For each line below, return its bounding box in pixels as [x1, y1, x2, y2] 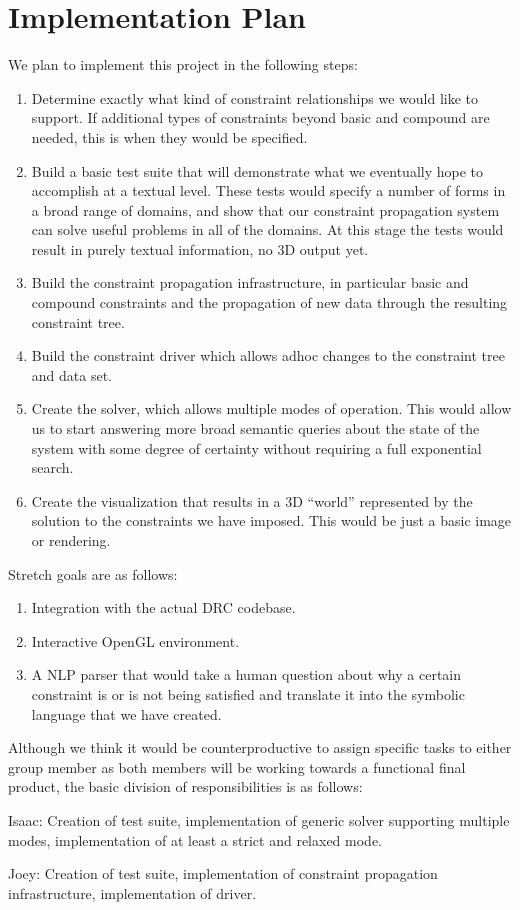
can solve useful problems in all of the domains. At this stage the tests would [31, 219, 504, 240]
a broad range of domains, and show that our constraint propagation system [31, 199, 500, 220]
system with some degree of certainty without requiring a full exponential [31, 437, 482, 458]
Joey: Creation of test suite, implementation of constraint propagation [8, 863, 438, 884]
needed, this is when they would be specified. [31, 126, 308, 147]
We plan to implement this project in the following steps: [8, 54, 358, 75]
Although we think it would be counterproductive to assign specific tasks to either [8, 737, 512, 758]
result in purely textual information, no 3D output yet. [31, 238, 369, 259]
